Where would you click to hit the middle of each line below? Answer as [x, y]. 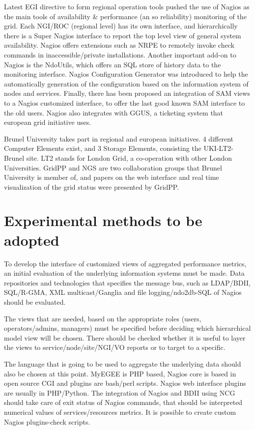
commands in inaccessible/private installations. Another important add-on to [120, 54]
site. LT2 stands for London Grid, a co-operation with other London [129, 158]
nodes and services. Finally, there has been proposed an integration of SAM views [127, 93]
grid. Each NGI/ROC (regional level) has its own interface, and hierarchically [121, 26]
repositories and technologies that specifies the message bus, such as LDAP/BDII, [127, 282]
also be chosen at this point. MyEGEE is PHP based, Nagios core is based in [120, 373]
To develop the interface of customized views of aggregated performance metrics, [125, 263]
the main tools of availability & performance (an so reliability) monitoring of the [125, 16]
